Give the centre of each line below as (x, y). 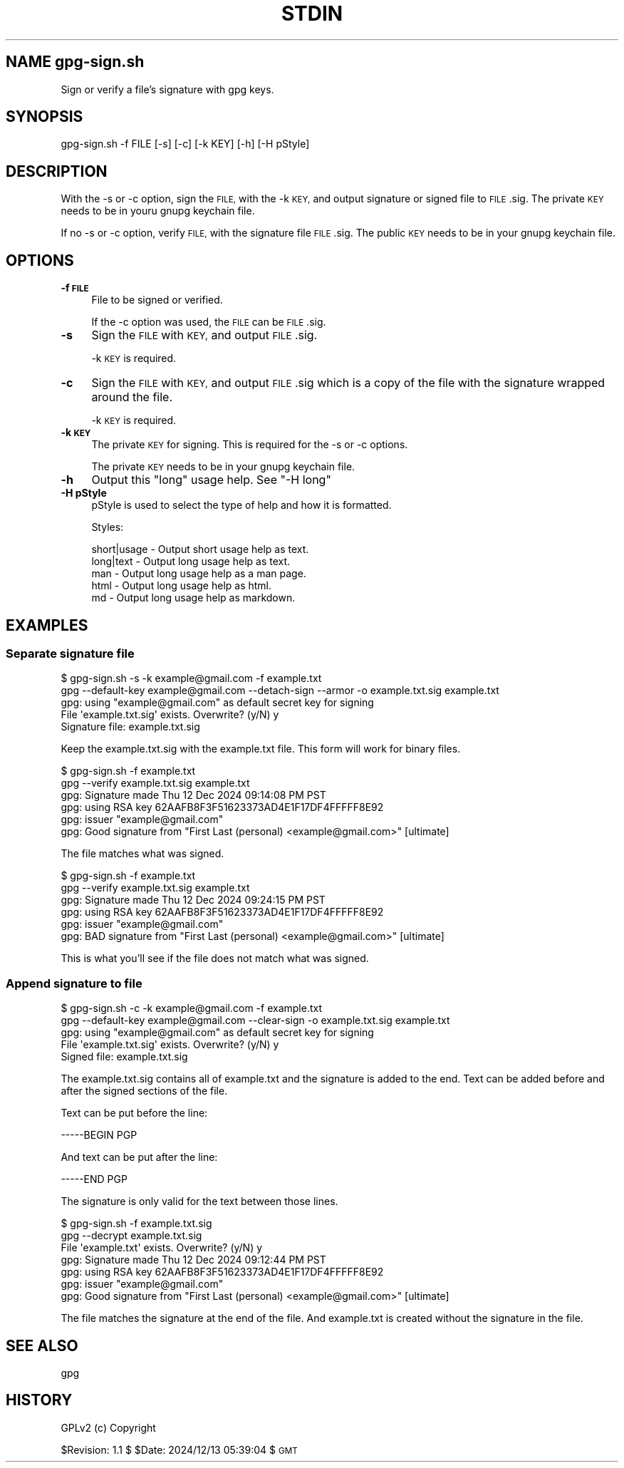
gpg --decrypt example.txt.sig (131, 1236)
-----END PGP (94, 1179)
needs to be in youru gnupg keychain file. (158, 211)
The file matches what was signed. (142, 854)
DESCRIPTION (57, 171)
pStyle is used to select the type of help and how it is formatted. (241, 505)
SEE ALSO (42, 1345)
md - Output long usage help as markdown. (193, 598)
